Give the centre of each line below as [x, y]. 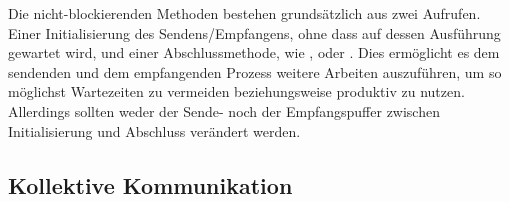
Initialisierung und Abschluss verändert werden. [154, 130]
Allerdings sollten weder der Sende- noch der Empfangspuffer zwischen [224, 110]
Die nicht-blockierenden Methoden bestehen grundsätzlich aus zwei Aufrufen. [244, 13]
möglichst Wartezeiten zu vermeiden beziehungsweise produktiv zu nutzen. [236, 91]
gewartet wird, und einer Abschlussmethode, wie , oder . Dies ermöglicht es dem [254, 52]
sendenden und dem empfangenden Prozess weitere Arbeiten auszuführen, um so [255, 71]
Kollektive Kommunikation [150, 184]
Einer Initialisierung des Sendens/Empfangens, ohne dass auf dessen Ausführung [254, 32]
